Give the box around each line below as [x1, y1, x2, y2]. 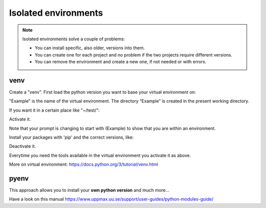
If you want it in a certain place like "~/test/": [9, 107, 100, 113]
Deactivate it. [9, 143, 36, 149]
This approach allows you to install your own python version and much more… [9, 187, 169, 193]
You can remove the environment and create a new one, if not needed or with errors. [34, 59, 206, 65]
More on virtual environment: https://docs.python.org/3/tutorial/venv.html [9, 161, 159, 167]
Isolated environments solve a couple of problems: [22, 36, 125, 42]
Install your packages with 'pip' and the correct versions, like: [9, 134, 134, 140]
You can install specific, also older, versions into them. [34, 45, 145, 51]
